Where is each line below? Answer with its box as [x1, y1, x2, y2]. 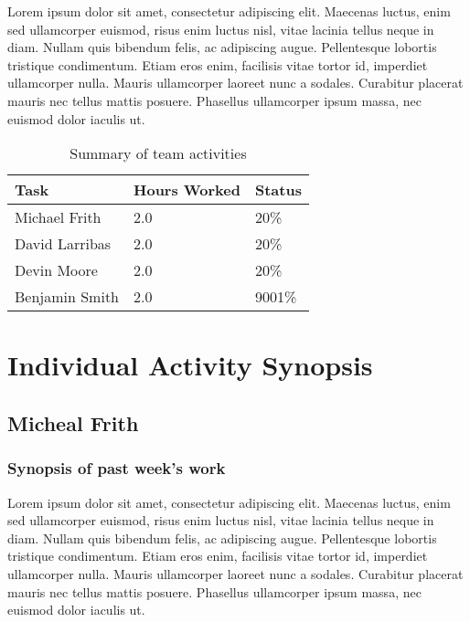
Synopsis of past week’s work [7, 457, 226, 480]
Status [254, 179, 302, 201]
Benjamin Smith [15, 286, 120, 308]
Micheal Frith [7, 408, 139, 437]
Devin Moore [15, 259, 98, 281]
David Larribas [15, 233, 112, 255]
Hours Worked [134, 179, 240, 201]
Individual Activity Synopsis [7, 346, 373, 384]
